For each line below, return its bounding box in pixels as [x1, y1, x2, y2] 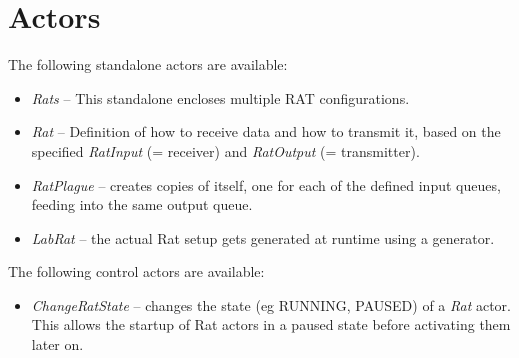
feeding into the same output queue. [31, 194, 253, 215]
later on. [31, 334, 84, 355]
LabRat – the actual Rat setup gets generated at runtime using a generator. [31, 227, 495, 248]
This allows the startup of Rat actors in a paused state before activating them [31, 314, 511, 335]
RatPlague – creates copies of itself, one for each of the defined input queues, [31, 174, 501, 195]
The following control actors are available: [8, 261, 265, 282]
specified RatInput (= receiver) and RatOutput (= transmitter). [31, 140, 420, 161]
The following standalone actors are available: [8, 54, 288, 75]
